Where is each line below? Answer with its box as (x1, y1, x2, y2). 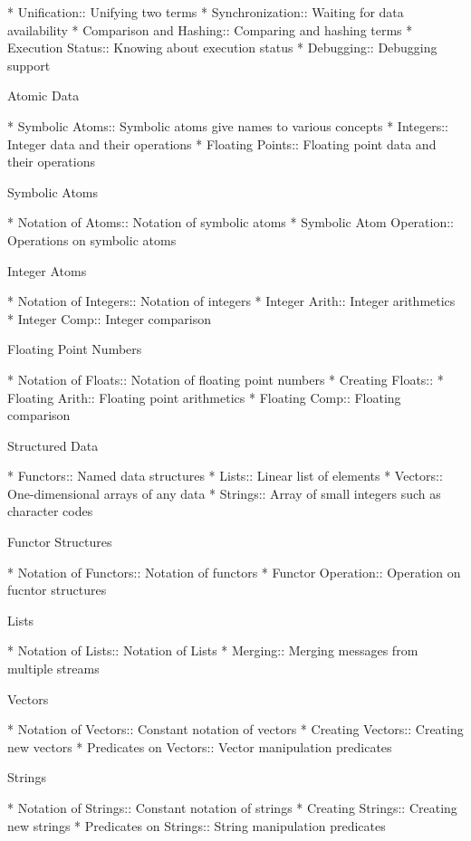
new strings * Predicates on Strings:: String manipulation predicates (7, 816, 386, 835)
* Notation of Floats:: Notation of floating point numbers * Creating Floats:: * (7, 369, 444, 388)
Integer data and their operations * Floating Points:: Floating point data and (7, 134, 437, 153)
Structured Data (7, 435, 99, 454)
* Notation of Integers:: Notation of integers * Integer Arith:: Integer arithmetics (7, 291, 456, 311)
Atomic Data (7, 86, 80, 105)
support (7, 55, 51, 74)
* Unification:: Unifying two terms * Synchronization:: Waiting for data (7, 3, 404, 21)
